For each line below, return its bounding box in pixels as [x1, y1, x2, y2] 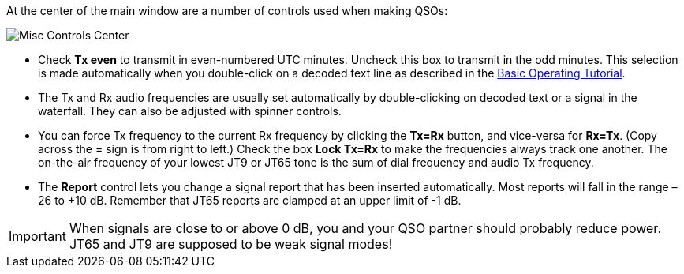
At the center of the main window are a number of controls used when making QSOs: [6, 4, 448, 17]
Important [9, 228, 66, 244]
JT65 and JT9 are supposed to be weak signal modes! [69, 236, 393, 252]
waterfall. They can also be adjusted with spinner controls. [38, 104, 342, 118]
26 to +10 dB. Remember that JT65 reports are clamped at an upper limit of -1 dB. [38, 193, 462, 207]
